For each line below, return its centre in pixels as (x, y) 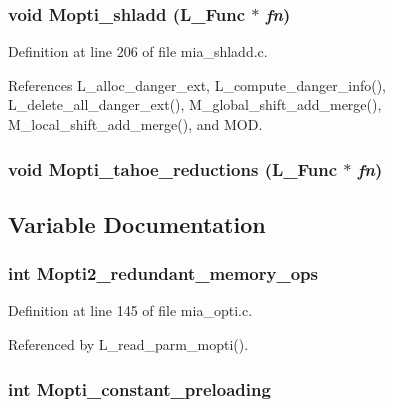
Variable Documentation (137, 223)
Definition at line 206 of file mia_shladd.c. (138, 51)
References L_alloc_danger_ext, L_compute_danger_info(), (197, 84)
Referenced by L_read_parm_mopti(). (128, 344)
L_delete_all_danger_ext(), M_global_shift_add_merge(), (195, 104)
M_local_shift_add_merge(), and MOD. (135, 124)
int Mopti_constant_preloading (139, 388)
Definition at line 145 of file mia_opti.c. (130, 310)
